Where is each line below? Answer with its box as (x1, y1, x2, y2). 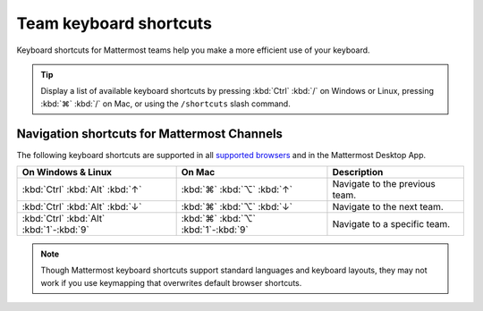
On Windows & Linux (21, 166, 112, 179)
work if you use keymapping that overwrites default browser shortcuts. (40, 277, 302, 288)
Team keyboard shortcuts (16, 13, 212, 33)
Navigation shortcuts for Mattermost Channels (16, 126, 284, 141)
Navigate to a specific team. (332, 218, 451, 231)
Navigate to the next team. (332, 201, 445, 214)
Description (332, 166, 384, 179)
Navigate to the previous (332, 178, 436, 190)
